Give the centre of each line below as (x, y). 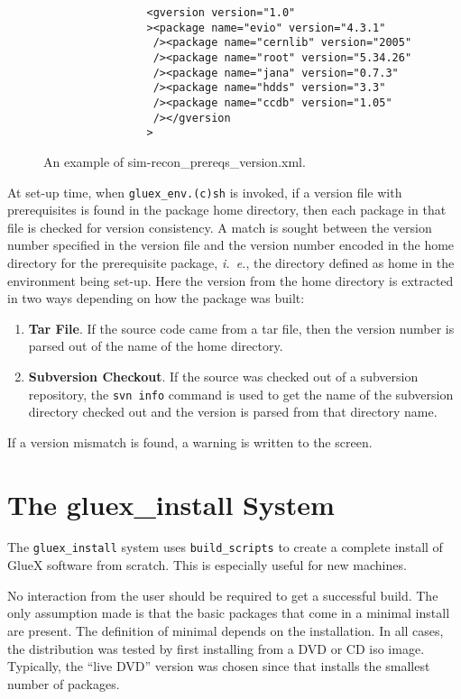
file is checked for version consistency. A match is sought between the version (220, 227)
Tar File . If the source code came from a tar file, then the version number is (241, 328)
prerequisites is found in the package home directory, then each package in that (227, 210)
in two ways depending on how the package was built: (156, 298)
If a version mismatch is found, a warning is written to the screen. (190, 441)
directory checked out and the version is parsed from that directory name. (233, 412)
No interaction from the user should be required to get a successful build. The (223, 595)
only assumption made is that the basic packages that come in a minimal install (229, 613)
